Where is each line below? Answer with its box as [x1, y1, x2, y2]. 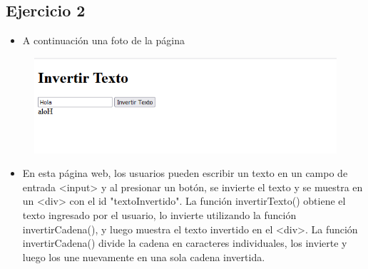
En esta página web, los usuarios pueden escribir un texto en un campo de [22, 166, 348, 181]
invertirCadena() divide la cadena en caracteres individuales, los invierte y [22, 235, 347, 250]
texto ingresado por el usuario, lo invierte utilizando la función [22, 208, 297, 223]
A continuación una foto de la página [22, 33, 185, 48]
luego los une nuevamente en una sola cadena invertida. [22, 249, 265, 264]
